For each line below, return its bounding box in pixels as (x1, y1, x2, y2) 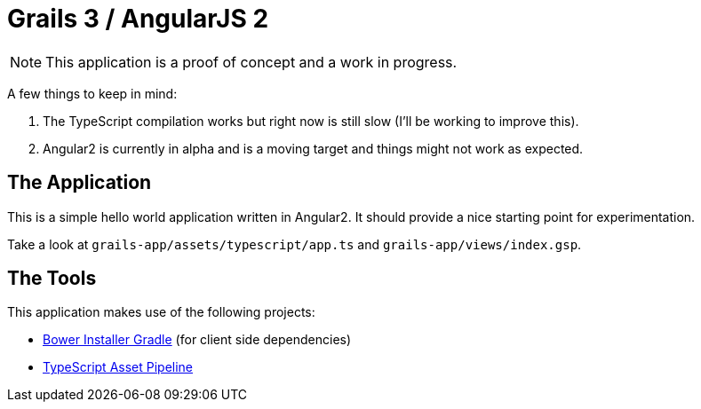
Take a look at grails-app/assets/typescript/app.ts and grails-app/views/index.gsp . (7, 236, 582, 252)
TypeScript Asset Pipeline (43, 359, 194, 375)
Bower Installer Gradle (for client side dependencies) (43, 332, 352, 348)
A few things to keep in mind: (7, 85, 178, 101)
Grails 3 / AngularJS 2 (7, 4, 269, 34)
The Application (7, 171, 152, 194)
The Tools (7, 267, 97, 290)
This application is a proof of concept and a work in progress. (45, 52, 458, 71)
